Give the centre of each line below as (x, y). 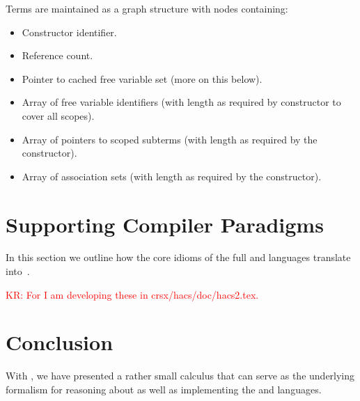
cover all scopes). (58, 115)
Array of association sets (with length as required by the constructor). (172, 176)
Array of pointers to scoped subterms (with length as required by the (170, 139)
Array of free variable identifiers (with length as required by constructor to (181, 102)
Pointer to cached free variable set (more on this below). (142, 78)
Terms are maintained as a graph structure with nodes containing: (147, 8)
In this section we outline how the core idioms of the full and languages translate (178, 257)
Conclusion (60, 342)
